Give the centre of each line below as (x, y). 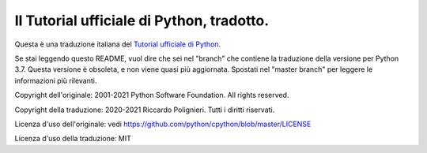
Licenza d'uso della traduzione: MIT (73, 139)
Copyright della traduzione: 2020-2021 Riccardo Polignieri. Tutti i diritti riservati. (145, 110)
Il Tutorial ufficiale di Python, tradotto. (142, 21)
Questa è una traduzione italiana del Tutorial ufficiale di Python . (118, 44)
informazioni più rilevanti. (56, 80)
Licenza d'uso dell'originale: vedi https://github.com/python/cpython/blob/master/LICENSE (163, 124)
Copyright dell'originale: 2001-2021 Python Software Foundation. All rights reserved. (152, 95)
